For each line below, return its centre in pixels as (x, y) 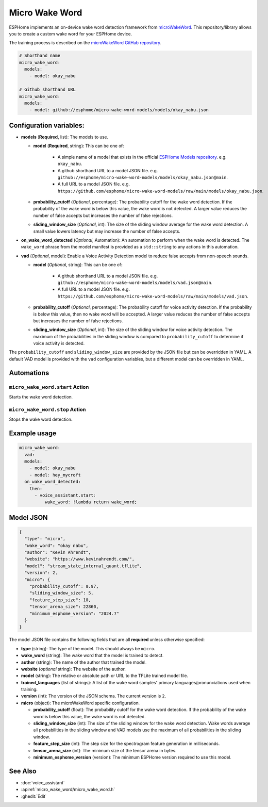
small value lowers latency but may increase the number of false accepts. (107, 231)
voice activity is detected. (59, 343)
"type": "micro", (45, 539)
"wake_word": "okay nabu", (57, 545)
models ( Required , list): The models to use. (65, 137)
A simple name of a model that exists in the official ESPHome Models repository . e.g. (142, 157)
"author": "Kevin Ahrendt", (58, 552)
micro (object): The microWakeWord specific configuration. (81, 703)
